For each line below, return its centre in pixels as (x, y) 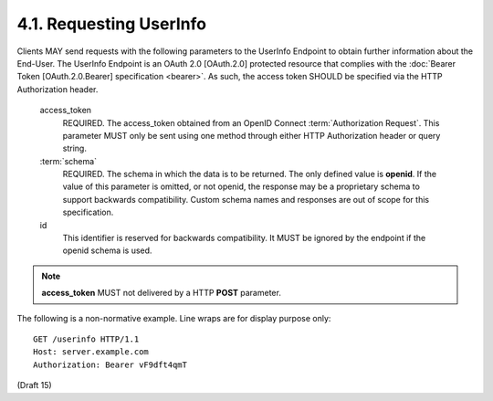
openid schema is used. (107, 250)
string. (74, 148)
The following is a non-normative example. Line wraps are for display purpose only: (174, 318)
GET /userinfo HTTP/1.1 (86, 339)
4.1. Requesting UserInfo (112, 24)
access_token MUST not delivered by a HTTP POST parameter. (162, 293)
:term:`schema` (68, 161)
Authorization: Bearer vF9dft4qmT (110, 364)
